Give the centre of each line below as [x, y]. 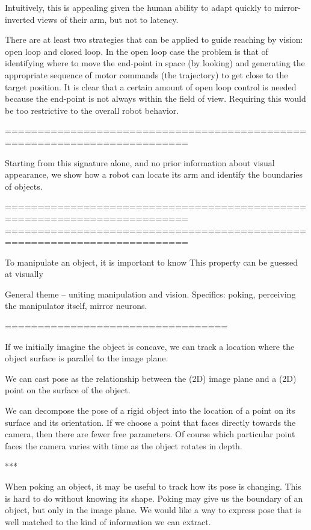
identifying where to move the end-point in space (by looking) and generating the [155, 63]
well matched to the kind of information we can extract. [108, 521]
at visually [24, 274]
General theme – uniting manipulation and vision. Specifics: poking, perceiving [150, 294]
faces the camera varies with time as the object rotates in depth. [124, 445]
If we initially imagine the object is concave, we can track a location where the [150, 346]
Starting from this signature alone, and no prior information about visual [140, 162]
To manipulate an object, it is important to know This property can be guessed [151, 262]
